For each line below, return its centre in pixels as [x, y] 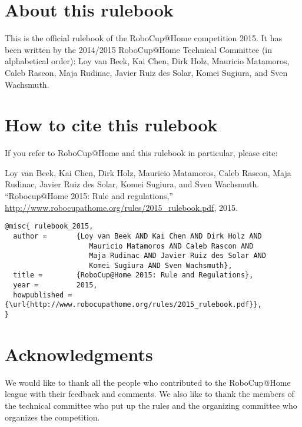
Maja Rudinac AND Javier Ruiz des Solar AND [177, 256]
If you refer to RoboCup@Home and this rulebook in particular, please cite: [141, 153]
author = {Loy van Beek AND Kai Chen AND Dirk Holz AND [137, 236]
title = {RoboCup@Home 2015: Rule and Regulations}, [133, 275]
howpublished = [43, 295]
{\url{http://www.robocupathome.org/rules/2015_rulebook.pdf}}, [133, 305]
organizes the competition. [52, 417]
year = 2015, [55, 285]
